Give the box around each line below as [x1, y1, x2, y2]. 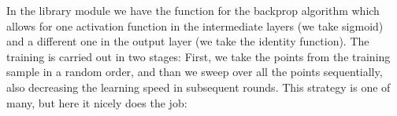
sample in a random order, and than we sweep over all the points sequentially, [6, 63, 383, 80]
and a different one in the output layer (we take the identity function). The [6, 33, 369, 49]
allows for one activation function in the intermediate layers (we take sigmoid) [6, 17, 384, 34]
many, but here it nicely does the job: [6, 94, 187, 111]
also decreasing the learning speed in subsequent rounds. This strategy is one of [6, 78, 391, 95]
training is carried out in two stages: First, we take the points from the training [6, 48, 391, 64]
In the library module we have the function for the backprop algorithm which [6, 2, 380, 18]
